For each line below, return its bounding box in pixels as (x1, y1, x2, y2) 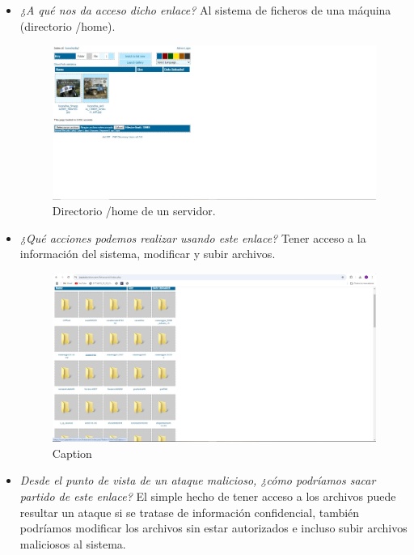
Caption (52, 444, 92, 461)
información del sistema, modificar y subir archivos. (19, 245, 276, 262)
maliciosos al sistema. (19, 535, 126, 552)
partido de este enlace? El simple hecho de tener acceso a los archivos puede (19, 487, 396, 504)
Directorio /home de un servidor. (52, 202, 216, 219)
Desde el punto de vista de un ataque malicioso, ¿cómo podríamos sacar (19, 472, 376, 489)
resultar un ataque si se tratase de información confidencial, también (19, 503, 360, 520)
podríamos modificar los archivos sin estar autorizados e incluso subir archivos (19, 519, 408, 536)
